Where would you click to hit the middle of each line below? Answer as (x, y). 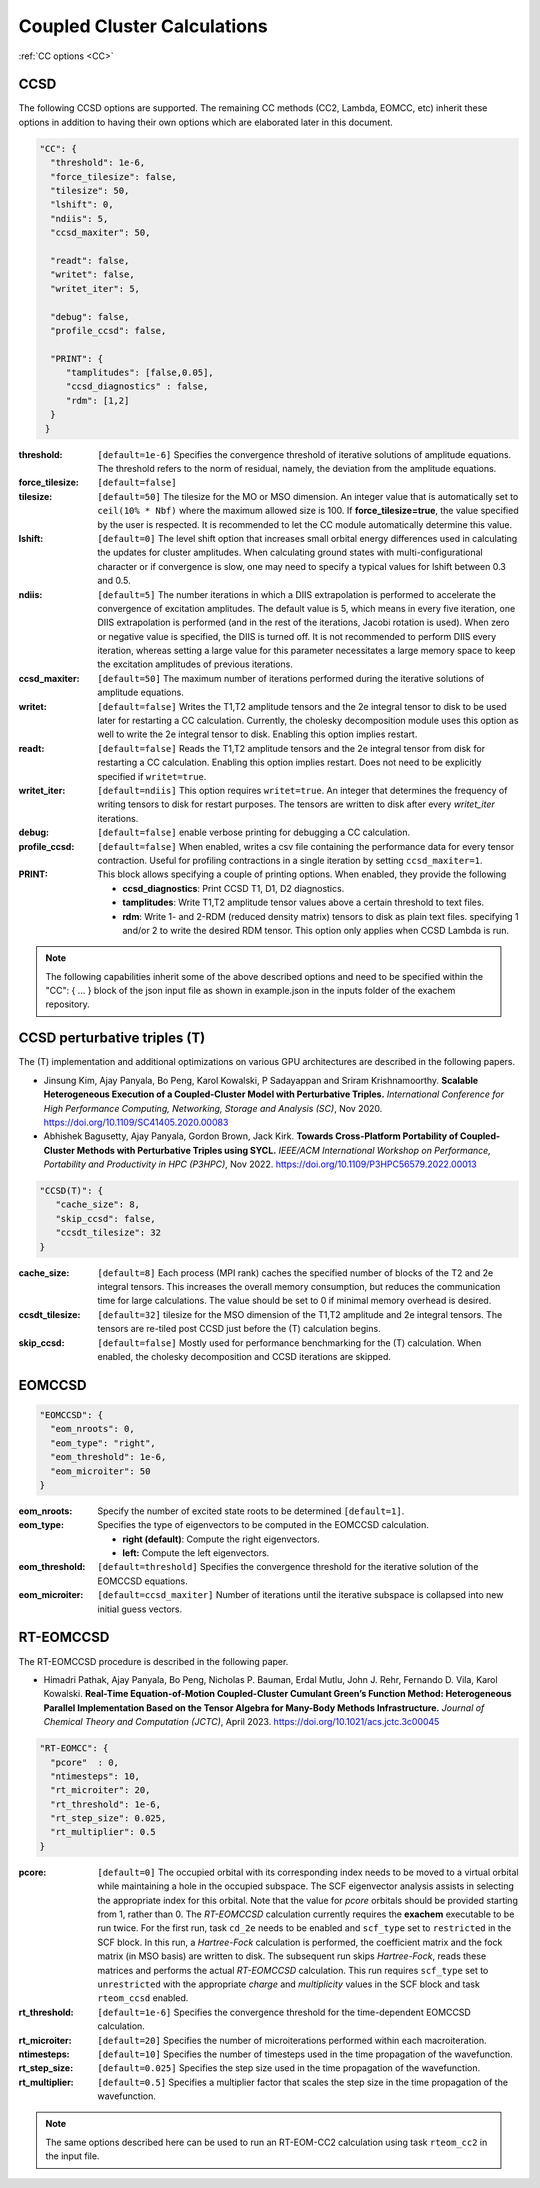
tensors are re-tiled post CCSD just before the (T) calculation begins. (239, 1329)
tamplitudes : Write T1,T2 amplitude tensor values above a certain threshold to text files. (303, 902)
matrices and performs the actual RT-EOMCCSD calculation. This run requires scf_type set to (293, 1970)
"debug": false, (90, 316)
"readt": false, (90, 260)
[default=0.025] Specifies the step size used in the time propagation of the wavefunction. (288, 2068)
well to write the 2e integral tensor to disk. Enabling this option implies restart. (257, 734)
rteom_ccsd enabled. (143, 1998)
